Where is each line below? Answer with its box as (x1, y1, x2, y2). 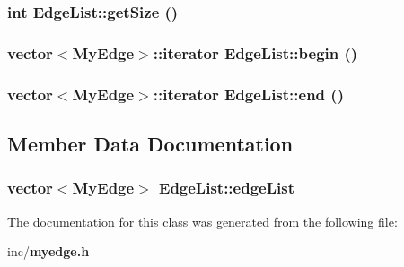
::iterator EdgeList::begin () (153, 41, 358, 64)
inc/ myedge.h (7, 242, 90, 261)
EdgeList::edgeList (159, 177, 294, 199)
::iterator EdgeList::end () (153, 82, 344, 105)
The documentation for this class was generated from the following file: (7, 211, 398, 230)
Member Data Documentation (7, 129, 294, 157)
